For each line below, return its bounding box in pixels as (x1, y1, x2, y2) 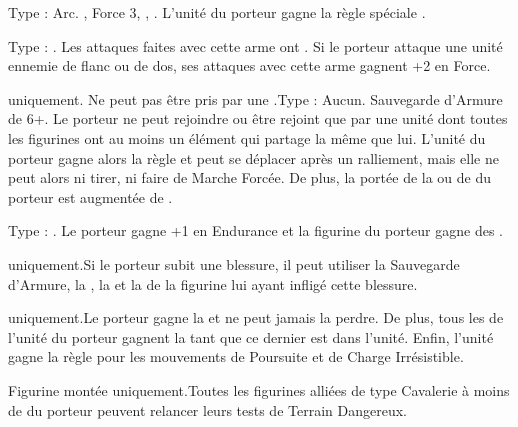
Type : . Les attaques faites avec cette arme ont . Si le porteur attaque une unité (8, 35, 503, 56)
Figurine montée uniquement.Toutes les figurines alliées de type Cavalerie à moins (8, 379, 510, 400)
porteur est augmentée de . (8, 186, 173, 207)
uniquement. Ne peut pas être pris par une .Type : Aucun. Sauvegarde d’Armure (8, 88, 503, 109)
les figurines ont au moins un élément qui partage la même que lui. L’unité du (8, 127, 486, 148)
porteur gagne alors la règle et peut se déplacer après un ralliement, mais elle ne (8, 147, 499, 168)
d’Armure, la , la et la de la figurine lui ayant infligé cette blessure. (8, 273, 418, 294)
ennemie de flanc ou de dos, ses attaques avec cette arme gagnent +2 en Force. (8, 55, 491, 76)
